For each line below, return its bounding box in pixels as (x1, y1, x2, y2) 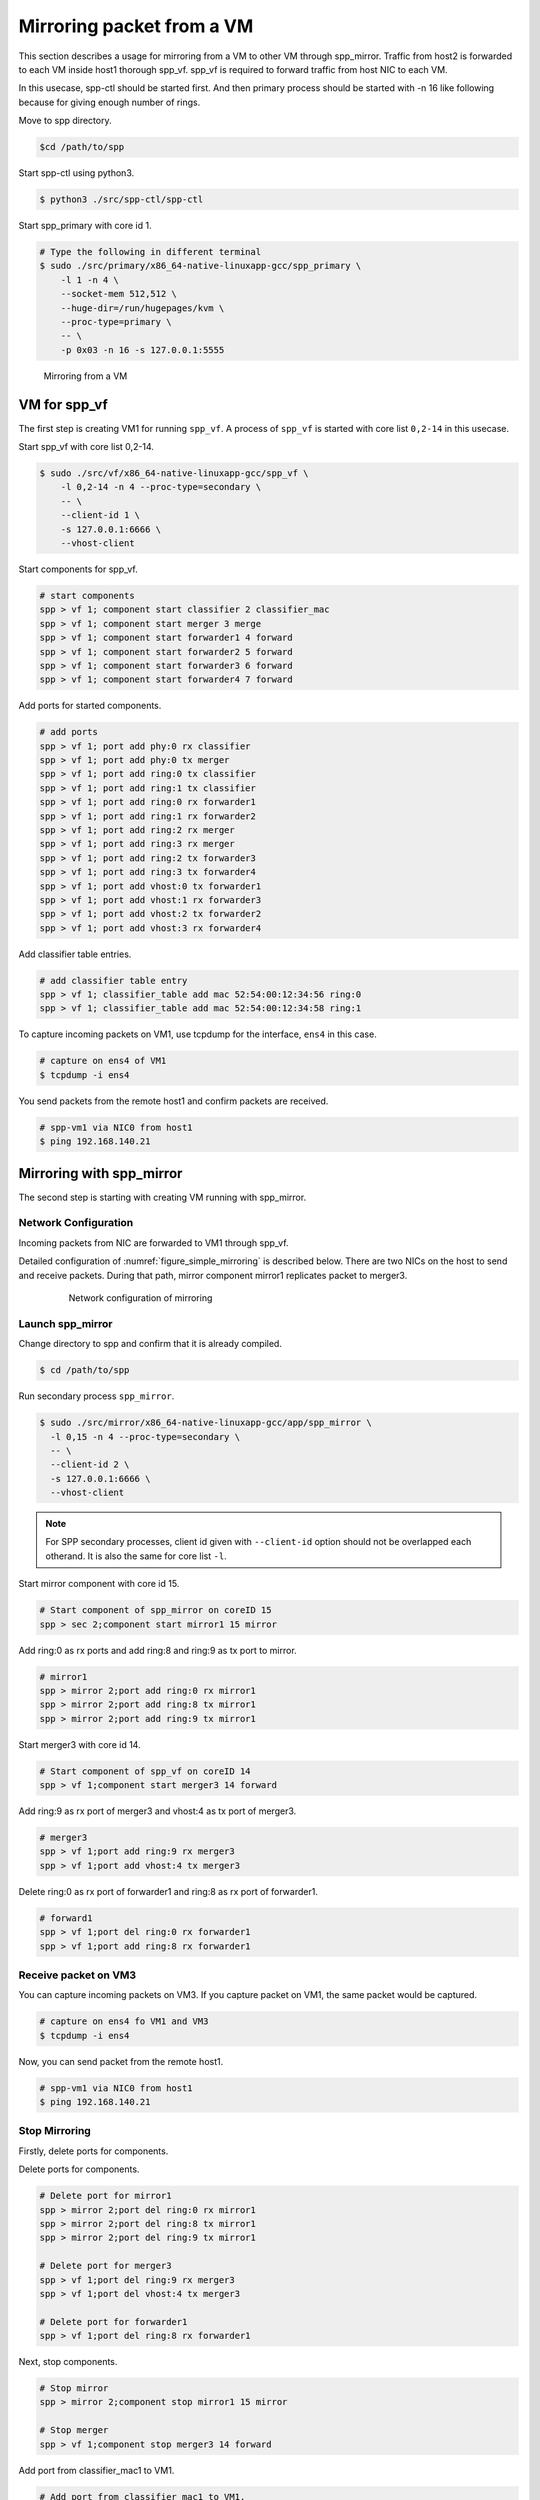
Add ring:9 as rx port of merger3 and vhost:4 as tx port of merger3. (18, 1805, 297, 1817)
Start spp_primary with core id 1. (18, 220, 152, 232)
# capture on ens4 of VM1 (39, 1055, 167, 1067)
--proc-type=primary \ (60, 316, 172, 327)
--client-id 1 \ (60, 510, 140, 521)
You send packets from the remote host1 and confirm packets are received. (18, 1095, 329, 1107)
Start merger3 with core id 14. (18, 1738, 141, 1750)
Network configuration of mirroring (68, 1292, 213, 1304)
